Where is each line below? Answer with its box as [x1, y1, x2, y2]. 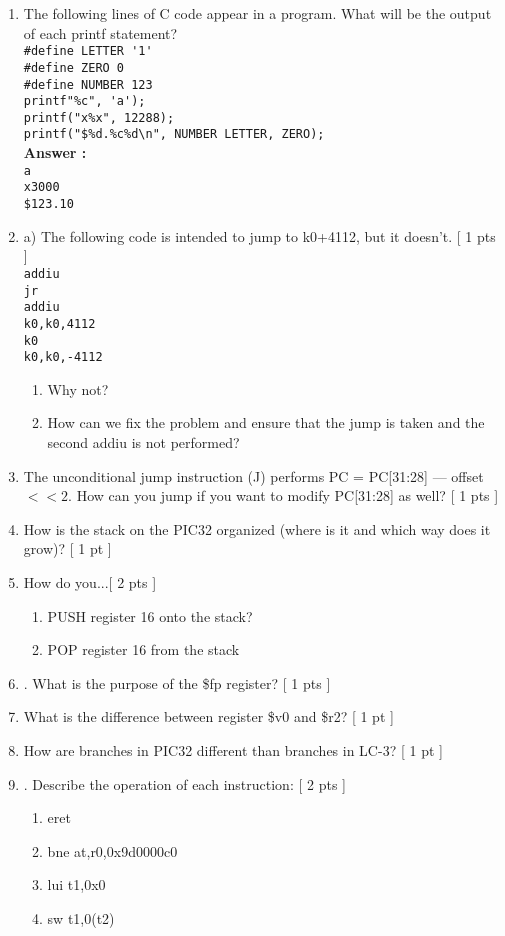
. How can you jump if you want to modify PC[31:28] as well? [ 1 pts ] [68, 485, 499, 506]
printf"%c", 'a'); [23, 94, 146, 109]
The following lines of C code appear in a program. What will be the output [23, 3, 492, 23]
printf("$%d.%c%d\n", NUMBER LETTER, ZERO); [23, 127, 325, 142]
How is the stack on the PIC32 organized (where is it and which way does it [23, 518, 491, 539]
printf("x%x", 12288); [23, 110, 175, 125]
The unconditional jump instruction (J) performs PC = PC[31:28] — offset [23, 465, 484, 486]
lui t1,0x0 [47, 874, 106, 895]
